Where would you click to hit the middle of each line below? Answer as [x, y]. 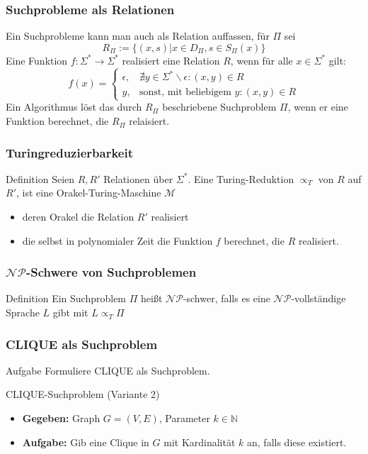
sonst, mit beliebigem [185, 93]
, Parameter [184, 418]
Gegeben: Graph [61, 418]
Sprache [23, 312]
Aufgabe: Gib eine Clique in [86, 442]
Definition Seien [40, 178]
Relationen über [138, 178]
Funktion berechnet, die [57, 121]
